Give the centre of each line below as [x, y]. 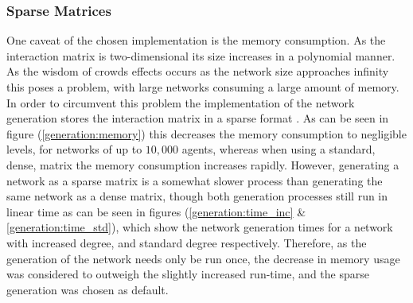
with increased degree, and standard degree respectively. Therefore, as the [187, 242]
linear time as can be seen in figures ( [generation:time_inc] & [156, 211]
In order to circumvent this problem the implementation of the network [181, 102]
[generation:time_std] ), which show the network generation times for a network [200, 227]
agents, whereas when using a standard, [279, 149]
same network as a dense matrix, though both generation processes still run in [197, 196]
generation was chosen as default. [88, 289]
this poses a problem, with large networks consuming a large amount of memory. [203, 87]
